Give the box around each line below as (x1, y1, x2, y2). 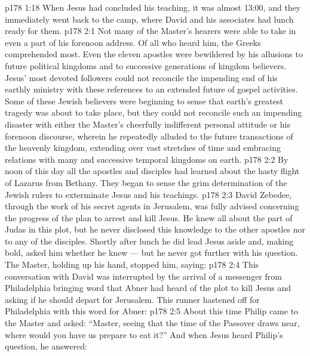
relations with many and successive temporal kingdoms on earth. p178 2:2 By (5, 153, 288, 165)
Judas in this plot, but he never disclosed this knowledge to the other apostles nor (5, 223, 305, 236)
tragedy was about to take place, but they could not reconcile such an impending (5, 106, 302, 119)
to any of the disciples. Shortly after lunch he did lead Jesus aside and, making (5, 234, 294, 247)
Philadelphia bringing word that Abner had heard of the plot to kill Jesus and (5, 281, 291, 294)
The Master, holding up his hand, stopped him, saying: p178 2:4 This (5, 258, 259, 271)
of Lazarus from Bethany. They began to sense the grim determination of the (5, 176, 287, 188)
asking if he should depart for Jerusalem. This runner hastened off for (5, 293, 260, 305)
